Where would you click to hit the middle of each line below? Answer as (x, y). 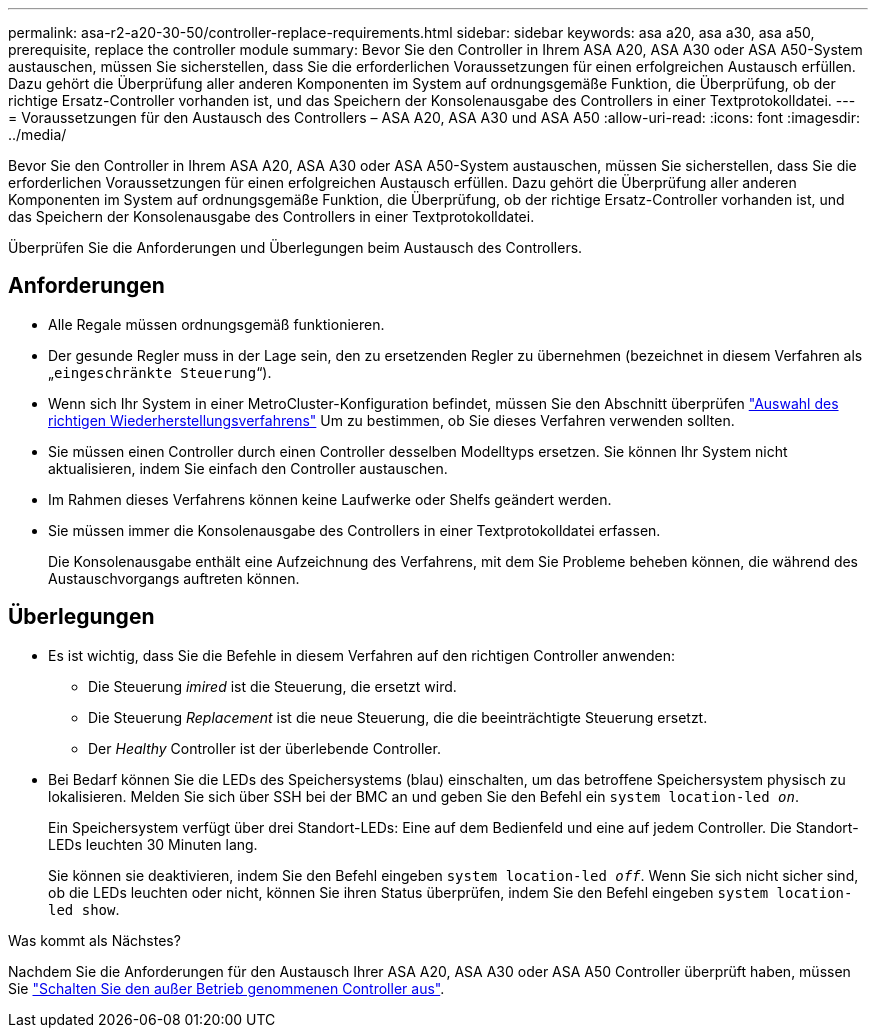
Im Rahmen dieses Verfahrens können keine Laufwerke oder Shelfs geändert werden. (330, 499)
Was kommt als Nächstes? (94, 940)
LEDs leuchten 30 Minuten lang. (153, 844)
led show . (84, 909)
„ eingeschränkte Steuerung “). (160, 372)
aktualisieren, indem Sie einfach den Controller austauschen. (248, 468)
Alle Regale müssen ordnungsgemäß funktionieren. (216, 324)
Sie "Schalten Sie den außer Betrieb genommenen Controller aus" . (226, 988)
